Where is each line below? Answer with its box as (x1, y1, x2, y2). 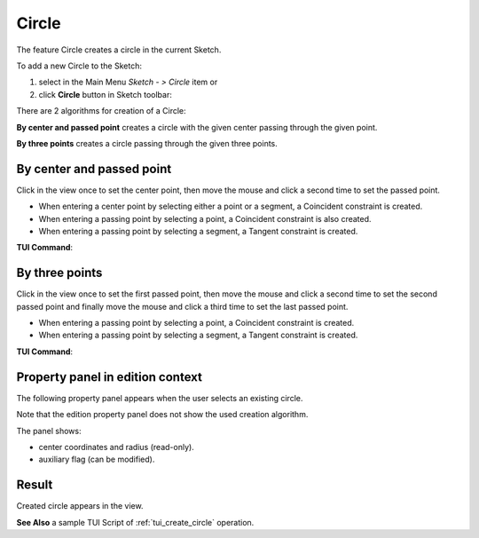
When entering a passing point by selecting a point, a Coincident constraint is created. (38, 318, 355, 328)
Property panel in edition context (16, 369, 203, 384)
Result (16, 478, 53, 493)
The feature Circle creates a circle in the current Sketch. (16, 44, 222, 55)
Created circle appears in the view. (16, 501, 144, 511)
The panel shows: (16, 425, 82, 436)
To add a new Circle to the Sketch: (16, 60, 142, 71)
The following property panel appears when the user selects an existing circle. (16, 392, 303, 403)
